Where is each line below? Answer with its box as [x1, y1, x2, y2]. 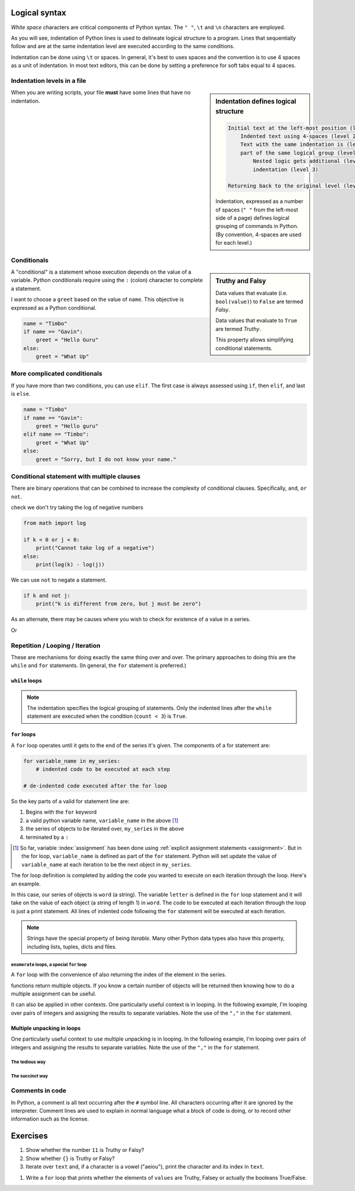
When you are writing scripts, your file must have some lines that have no [11, 89, 191, 96]
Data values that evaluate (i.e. [215, 290, 288, 297]
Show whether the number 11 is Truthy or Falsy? [25, 1147, 144, 1154]
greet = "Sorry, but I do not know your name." [35, 456, 177, 463]
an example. [11, 880, 41, 887]
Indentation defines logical [215, 98, 296, 106]
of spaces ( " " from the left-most [215, 206, 298, 213]
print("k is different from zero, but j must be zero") [35, 601, 202, 607]
